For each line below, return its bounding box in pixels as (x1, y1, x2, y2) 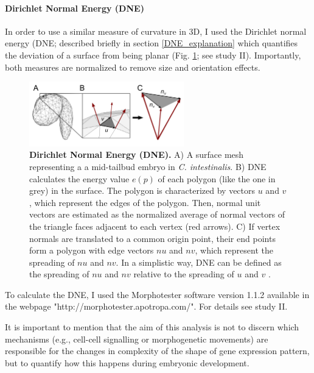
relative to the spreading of (133, 268, 234, 280)
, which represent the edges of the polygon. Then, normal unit (29, 196, 261, 208)
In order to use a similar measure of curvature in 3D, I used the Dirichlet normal (5, 24, 307, 37)
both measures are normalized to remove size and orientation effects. (5, 60, 260, 73)
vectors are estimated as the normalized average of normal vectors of (29, 208, 285, 221)
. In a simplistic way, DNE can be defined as (116, 255, 282, 268)
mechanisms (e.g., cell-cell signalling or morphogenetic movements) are (5, 332, 268, 345)
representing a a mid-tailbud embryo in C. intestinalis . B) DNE (29, 160, 267, 172)
